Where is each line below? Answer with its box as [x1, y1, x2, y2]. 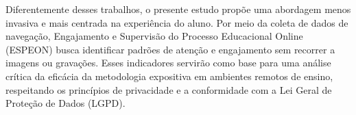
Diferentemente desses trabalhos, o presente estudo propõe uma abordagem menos [5, 2, 351, 16]
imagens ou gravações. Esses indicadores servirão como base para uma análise [5, 55, 331, 70]
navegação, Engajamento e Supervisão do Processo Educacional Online [5, 29, 303, 43]
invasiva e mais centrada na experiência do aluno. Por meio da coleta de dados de [5, 15, 348, 29]
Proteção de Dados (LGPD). [5, 96, 126, 110]
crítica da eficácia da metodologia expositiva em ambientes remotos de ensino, [5, 68, 333, 83]
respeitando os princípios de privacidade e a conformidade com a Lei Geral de [5, 82, 332, 97]
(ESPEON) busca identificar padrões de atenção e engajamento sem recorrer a [5, 42, 335, 56]
